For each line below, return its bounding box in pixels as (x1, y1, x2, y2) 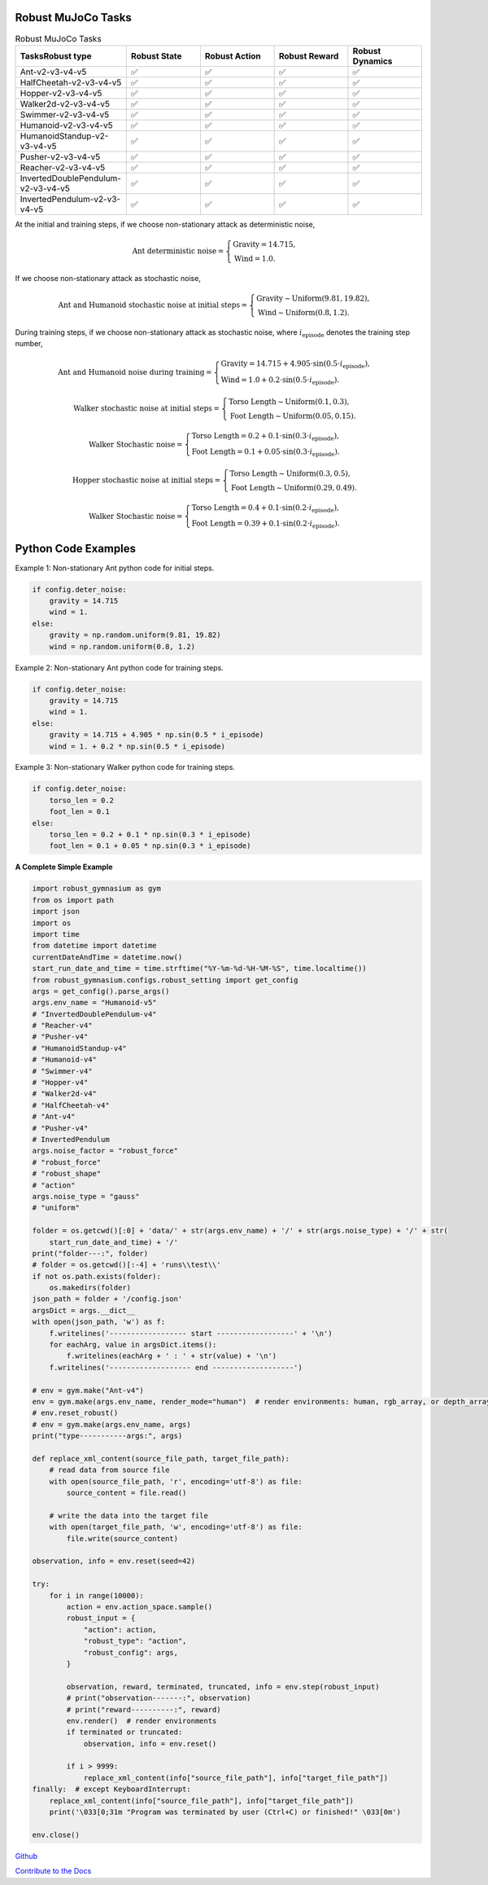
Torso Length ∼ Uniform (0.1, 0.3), (228, 397, 350, 406)
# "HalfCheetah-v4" (32, 1101, 110, 1109)
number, (15, 339, 43, 349)
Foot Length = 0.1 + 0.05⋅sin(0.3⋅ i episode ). (191, 447, 341, 459)
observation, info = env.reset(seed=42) (32, 1557, 195, 1566)
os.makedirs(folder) (49, 1283, 132, 1293)
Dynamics (352, 55, 393, 67)
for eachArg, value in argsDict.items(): (49, 1340, 217, 1350)
